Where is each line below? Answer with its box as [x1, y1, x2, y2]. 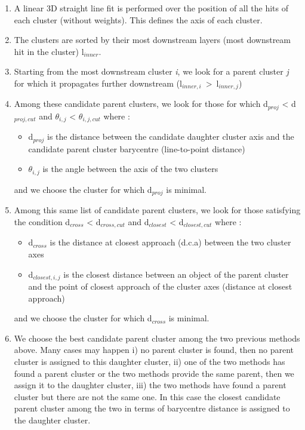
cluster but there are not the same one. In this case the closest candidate [14, 390, 281, 403]
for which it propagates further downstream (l [14, 76, 182, 89]
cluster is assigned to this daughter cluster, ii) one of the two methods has [14, 355, 285, 367]
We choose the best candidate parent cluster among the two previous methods [14, 331, 300, 344]
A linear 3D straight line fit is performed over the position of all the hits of [14, 2, 289, 14]
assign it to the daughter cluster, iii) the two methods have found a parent [14, 379, 286, 391]
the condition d [14, 215, 70, 228]
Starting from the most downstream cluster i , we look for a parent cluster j [14, 65, 289, 78]
